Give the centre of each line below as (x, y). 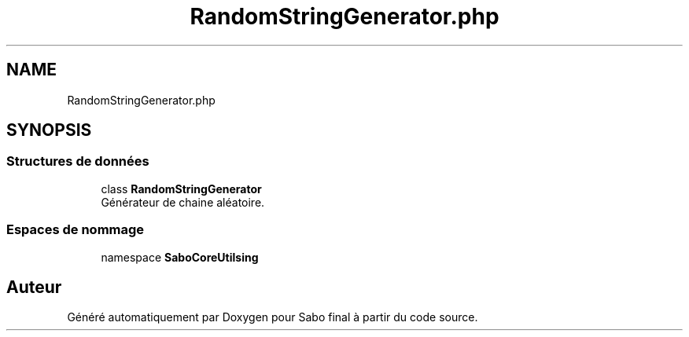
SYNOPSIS (49, 130)
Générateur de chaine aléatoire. (183, 202)
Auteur (34, 287)
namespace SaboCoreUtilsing (180, 257)
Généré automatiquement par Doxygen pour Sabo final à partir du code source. (273, 317)
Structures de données (78, 161)
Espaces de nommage (76, 230)
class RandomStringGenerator (181, 189)
